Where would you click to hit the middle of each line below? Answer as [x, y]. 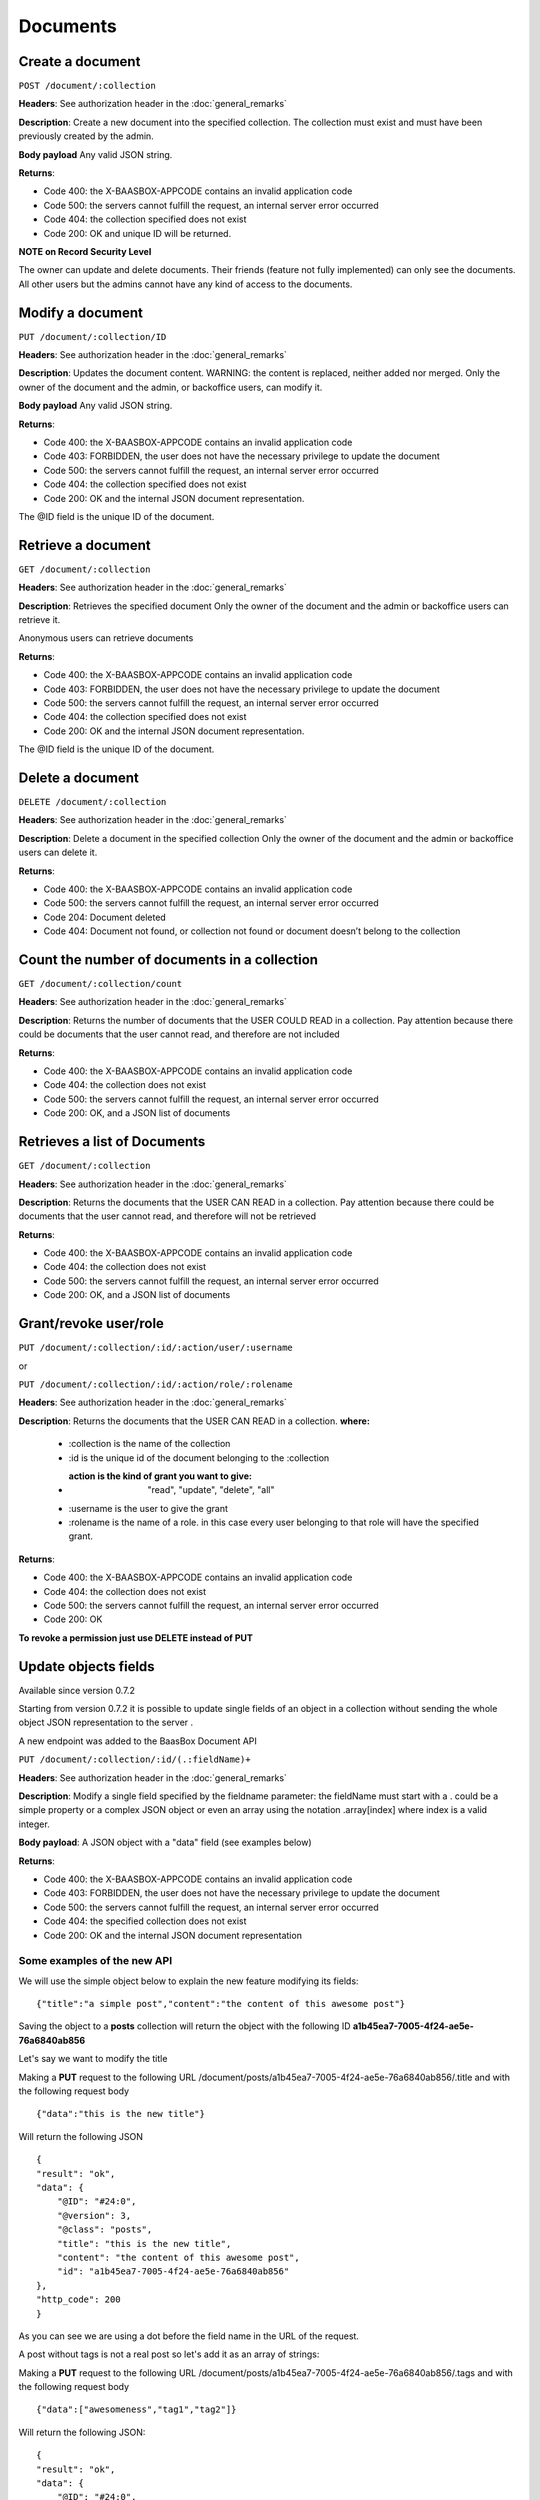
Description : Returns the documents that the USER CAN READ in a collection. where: [194, 1421]
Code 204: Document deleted [105, 917]
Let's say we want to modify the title [93, 2059]
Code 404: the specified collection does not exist [145, 1921]
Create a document [79, 61]
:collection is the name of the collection [149, 1444]
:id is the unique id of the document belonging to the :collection [199, 1457]
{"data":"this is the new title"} [120, 2114]
